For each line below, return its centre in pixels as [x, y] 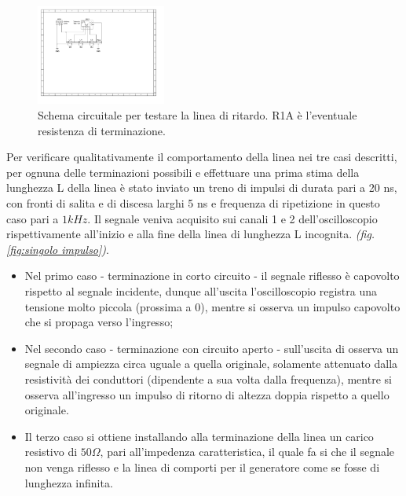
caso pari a [33, 218]
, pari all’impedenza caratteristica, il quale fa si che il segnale [247, 452]
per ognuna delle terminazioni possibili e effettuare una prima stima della [183, 172]
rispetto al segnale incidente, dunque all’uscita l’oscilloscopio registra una [201, 290]
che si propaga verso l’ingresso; [99, 322]
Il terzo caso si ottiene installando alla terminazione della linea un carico [199, 436]
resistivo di [51, 452]
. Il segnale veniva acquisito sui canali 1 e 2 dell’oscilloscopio [232, 218]
